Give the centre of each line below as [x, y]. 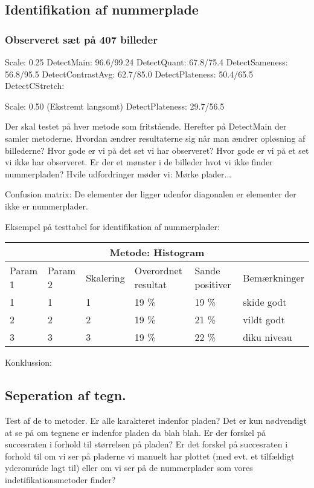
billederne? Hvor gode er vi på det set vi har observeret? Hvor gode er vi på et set [157, 150]
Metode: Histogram [157, 252]
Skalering [105, 277]
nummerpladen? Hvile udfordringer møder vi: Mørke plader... [118, 173]
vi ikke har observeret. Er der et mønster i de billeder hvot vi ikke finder [139, 162]
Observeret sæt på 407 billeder [81, 39]
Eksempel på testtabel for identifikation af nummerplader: [112, 226]
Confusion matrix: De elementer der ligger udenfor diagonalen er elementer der [151, 194]
